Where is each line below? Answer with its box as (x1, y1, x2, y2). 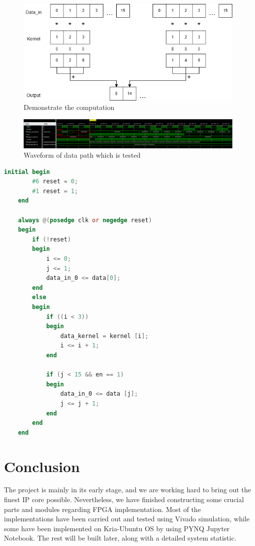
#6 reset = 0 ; (32, 178, 78, 185)
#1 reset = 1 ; (32, 187, 78, 195)
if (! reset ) (32, 236, 71, 243)
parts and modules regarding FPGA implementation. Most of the (4, 504, 201, 514)
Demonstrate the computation (24, 102, 115, 112)
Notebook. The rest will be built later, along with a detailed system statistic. (4, 533, 236, 543)
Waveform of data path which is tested (24, 150, 141, 160)
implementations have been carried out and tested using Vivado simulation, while (4, 513, 250, 524)
